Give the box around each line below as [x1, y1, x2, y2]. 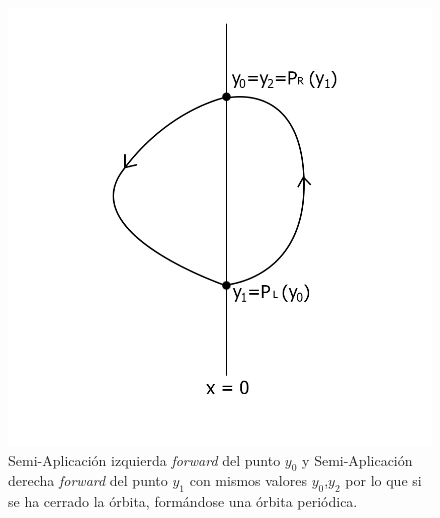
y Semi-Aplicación [302, 449, 413, 470]
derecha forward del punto [8, 470, 168, 491]
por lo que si [345, 470, 422, 491]
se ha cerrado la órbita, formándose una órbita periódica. [8, 491, 358, 512]
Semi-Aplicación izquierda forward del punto [8, 449, 281, 470]
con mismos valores [189, 470, 307, 491]
